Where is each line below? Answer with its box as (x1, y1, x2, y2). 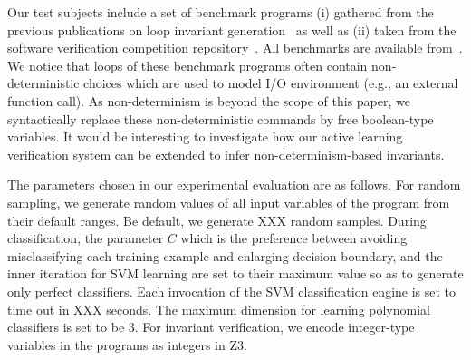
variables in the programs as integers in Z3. (7, 335, 247, 354)
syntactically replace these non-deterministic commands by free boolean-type (7, 109, 434, 128)
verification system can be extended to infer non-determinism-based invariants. (7, 144, 445, 163)
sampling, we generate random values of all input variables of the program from (7, 192, 450, 211)
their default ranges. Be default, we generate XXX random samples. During (7, 210, 427, 229)
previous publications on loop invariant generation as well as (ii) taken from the (7, 20, 457, 39)
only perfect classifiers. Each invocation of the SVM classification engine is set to (7, 281, 457, 300)
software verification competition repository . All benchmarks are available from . (7, 38, 463, 57)
